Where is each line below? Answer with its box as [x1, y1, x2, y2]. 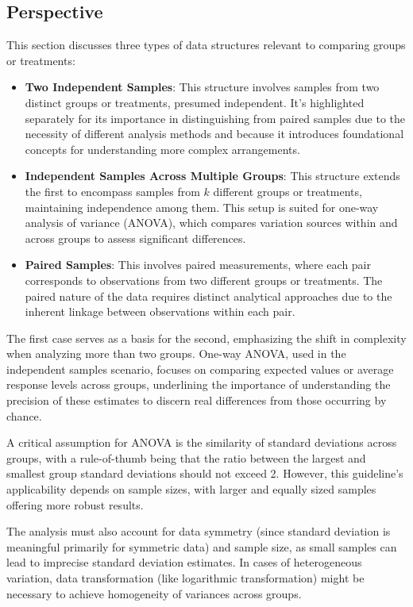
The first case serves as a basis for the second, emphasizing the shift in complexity [6, 329, 407, 346]
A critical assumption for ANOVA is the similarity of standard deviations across [6, 434, 397, 451]
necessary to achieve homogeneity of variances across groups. [6, 585, 302, 601]
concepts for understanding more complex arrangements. [25, 140, 300, 157]
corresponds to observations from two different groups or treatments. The [25, 271, 383, 288]
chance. [6, 407, 42, 424]
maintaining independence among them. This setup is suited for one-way [25, 198, 379, 215]
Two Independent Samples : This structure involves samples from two [25, 79, 380, 95]
